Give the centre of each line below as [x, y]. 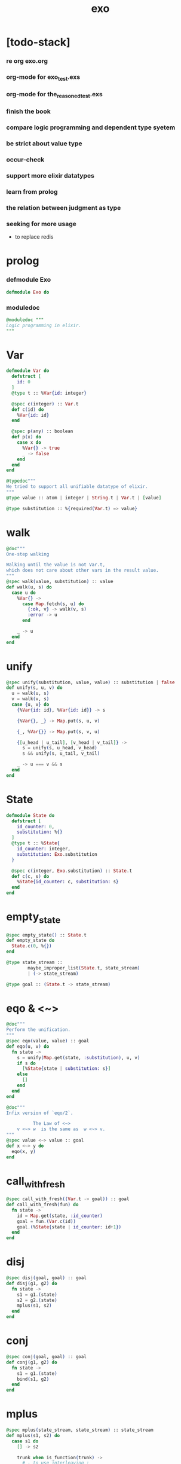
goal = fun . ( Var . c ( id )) [47, 1221]
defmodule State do [30, 815]
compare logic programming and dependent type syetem [91, 127]
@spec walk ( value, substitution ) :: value [60, 582]
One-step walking [28, 554]
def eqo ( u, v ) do [28, 1046]
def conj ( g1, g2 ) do [32, 1362]
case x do [29, 443]
